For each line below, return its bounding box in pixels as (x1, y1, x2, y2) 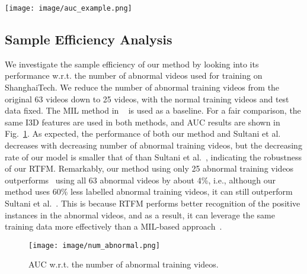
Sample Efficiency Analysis (5, 30, 172, 49)
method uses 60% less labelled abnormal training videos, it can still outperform (5, 185, 293, 198)
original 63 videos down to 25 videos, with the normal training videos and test (5, 92, 289, 105)
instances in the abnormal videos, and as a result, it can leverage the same (5, 208, 275, 221)
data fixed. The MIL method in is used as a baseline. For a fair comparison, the (5, 104, 301, 117)
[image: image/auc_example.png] (5, 4, 132, 12)
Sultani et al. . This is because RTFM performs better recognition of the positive (5, 196, 300, 209)
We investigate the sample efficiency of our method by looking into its (5, 57, 259, 70)
